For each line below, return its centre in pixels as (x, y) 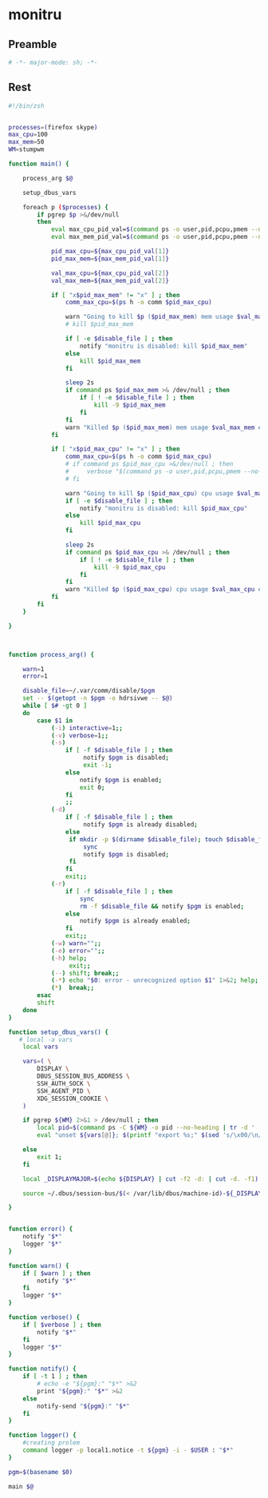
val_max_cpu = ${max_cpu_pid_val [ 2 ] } (110, 273)
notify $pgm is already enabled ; (135, 921)
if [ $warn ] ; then (57, 1273)
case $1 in (55, 721)
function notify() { (43, 1369)
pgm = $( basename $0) (41, 1472)
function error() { (41, 1229)
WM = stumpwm (26, 149)
